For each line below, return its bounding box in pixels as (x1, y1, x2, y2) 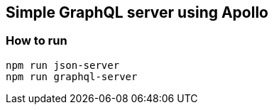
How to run (6, 33, 67, 48)
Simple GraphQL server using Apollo (6, 4, 269, 21)
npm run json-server (6, 59, 120, 71)
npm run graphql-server (6, 70, 138, 82)
